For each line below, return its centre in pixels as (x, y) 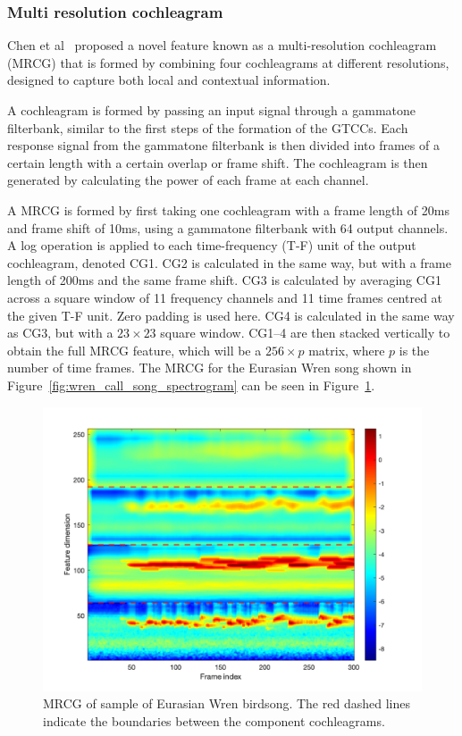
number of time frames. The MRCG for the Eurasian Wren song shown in (210, 368)
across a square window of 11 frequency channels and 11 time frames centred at (225, 297)
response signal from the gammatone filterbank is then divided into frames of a (223, 145)
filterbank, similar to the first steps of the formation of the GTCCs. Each (208, 127)
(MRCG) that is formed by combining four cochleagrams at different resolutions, (228, 62)
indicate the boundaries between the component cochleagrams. (214, 720)
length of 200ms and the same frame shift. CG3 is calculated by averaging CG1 (224, 280)
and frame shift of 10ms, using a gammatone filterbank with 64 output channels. (228, 227)
